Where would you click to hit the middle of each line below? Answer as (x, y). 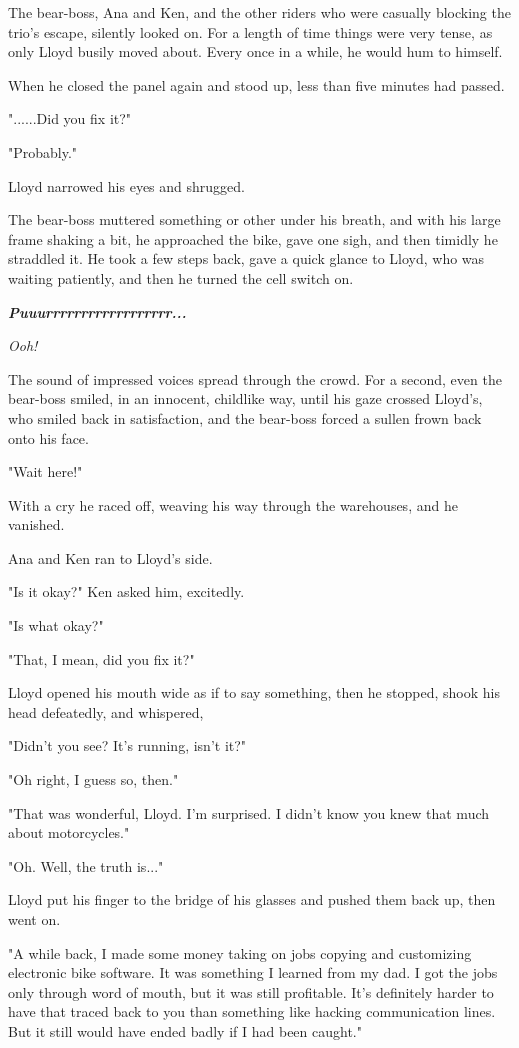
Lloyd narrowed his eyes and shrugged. (126, 185)
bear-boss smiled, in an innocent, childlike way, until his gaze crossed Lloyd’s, (245, 398)
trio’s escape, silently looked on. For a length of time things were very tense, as (250, 31)
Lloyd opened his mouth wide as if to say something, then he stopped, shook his (254, 692)
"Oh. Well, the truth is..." (86, 865)
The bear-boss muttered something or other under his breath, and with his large (254, 219)
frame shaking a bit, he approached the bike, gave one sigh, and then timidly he (253, 238)
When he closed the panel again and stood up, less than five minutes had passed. (256, 84)
